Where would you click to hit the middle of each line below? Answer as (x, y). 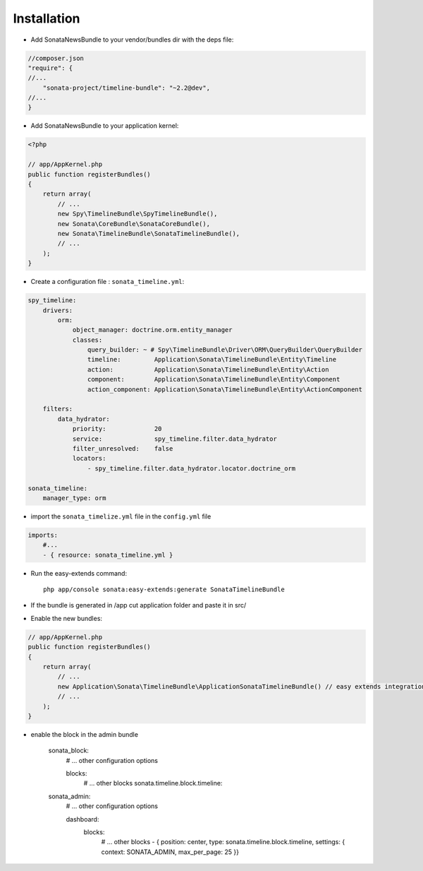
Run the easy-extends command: (79, 573)
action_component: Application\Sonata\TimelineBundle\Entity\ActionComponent (225, 389)
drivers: (58, 310)
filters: (58, 409)
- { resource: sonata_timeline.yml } (108, 555)
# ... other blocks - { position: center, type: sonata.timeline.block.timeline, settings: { (223, 842)
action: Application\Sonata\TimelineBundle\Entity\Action (208, 369)
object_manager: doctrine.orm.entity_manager (152, 330)
